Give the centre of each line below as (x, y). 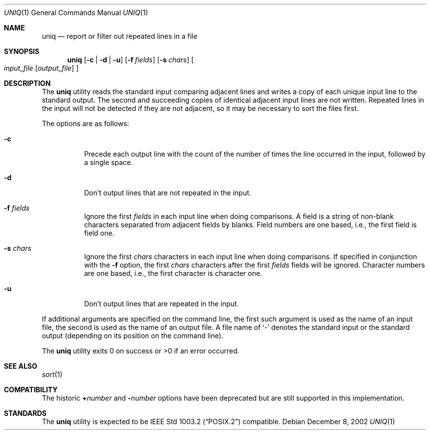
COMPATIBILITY (31, 390)
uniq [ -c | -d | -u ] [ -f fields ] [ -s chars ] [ (131, 60)
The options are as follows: (85, 123)
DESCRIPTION (27, 83)
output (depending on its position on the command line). (133, 336)
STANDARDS (25, 413)
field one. (99, 233)
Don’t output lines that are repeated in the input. (161, 304)
